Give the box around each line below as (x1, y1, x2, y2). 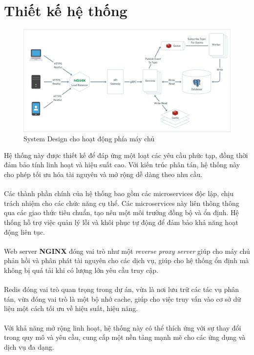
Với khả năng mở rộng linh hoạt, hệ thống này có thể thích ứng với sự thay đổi (4, 322, 241, 333)
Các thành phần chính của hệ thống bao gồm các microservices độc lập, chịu (4, 188, 233, 199)
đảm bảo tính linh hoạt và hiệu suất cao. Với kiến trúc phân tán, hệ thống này (4, 159, 240, 170)
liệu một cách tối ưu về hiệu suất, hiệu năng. (4, 303, 138, 313)
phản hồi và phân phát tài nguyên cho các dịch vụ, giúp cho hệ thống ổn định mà (4, 255, 249, 266)
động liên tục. (4, 226, 45, 237)
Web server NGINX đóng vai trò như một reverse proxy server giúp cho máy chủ (4, 245, 250, 256)
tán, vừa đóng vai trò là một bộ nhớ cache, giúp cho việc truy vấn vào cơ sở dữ (4, 293, 241, 304)
